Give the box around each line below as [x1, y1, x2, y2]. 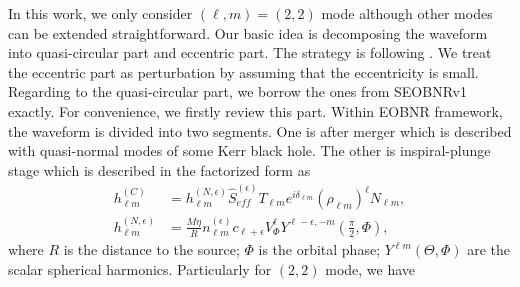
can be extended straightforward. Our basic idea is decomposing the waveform [8, 22, 488, 43]
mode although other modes [321, 3, 493, 23]
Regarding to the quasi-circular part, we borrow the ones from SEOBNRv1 [8, 81, 467, 102]
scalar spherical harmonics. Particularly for [8, 258, 272, 279]
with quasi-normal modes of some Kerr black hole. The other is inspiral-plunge [8, 140, 491, 161]
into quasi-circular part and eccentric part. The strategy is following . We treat [8, 42, 492, 63]
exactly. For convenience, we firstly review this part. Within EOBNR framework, [8, 100, 503, 121]
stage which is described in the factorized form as [8, 159, 311, 180]
